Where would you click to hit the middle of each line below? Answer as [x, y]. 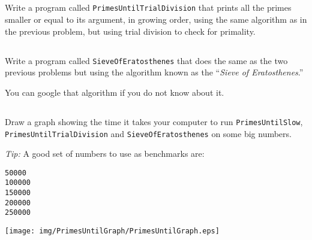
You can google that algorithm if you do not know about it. [115, 92]
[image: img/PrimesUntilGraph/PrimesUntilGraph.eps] [112, 231]
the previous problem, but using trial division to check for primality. [130, 31]
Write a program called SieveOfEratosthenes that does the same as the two [146, 60]
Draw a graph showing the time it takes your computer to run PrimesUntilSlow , [154, 121]
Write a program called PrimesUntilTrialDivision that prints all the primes [148, 7]
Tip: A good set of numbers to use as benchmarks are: [105, 154]
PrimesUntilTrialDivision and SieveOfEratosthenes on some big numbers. [148, 133]
